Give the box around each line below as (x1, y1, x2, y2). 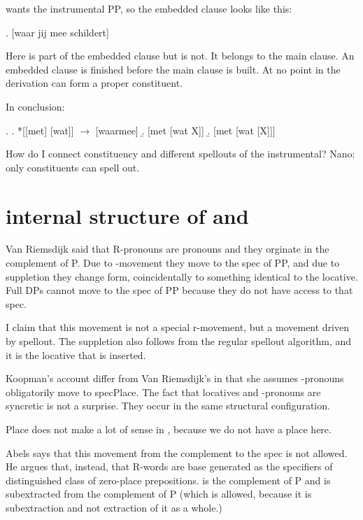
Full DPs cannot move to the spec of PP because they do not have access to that (6, 283, 353, 297)
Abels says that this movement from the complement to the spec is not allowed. (6, 445, 348, 460)
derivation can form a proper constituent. (6, 76, 183, 90)
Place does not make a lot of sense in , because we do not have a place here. (6, 422, 332, 436)
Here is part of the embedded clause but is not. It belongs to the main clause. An (6, 48, 355, 63)
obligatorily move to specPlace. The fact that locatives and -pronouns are (6, 384, 321, 399)
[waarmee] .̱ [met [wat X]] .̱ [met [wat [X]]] (95, 122, 276, 137)
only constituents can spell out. (6, 160, 140, 174)
